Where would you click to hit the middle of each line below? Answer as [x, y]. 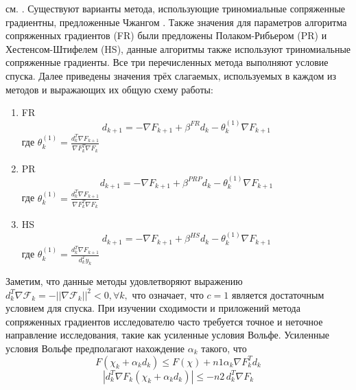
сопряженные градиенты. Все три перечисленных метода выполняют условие [167, 62]
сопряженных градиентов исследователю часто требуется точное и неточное [164, 321]
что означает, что [168, 294]
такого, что [224, 348]
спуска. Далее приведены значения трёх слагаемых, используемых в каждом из [171, 75]
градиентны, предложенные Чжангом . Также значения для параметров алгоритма [176, 22]
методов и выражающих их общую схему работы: [109, 89]
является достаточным [278, 294]
